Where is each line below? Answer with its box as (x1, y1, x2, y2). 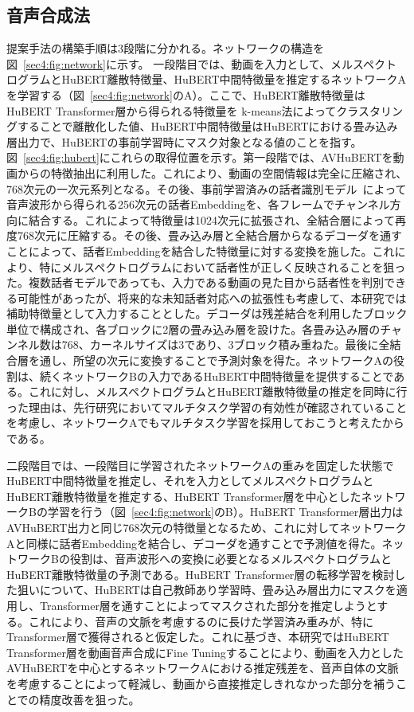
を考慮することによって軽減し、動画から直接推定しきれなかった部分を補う (6, 675, 396, 691)
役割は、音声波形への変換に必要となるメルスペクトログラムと (69, 550, 393, 567)
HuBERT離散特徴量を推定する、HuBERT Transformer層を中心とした (6, 487, 361, 504)
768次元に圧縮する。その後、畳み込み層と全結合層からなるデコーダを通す (17, 227, 402, 244)
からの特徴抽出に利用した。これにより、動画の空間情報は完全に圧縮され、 (17, 164, 408, 181)
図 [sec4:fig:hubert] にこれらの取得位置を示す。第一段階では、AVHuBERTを (6, 149, 393, 166)
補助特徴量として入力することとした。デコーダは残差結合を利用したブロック (6, 305, 408, 322)
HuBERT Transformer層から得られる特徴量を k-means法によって (6, 102, 337, 119)
